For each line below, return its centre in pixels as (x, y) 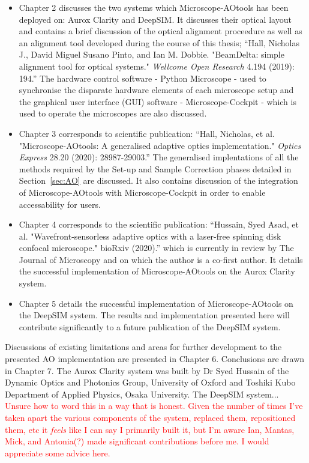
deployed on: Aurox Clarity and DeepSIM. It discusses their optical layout (155, 19)
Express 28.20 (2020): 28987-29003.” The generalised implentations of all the (159, 157)
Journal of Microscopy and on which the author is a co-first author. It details (161, 259)
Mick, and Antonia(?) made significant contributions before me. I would (137, 441)
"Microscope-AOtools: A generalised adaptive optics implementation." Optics (160, 145)
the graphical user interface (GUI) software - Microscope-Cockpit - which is (157, 101)
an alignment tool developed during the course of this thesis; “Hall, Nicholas (159, 42)
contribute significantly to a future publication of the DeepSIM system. (150, 326)
